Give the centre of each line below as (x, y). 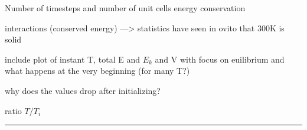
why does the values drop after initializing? (83, 90)
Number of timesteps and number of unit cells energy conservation (125, 8)
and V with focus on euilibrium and (220, 59)
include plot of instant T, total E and (72, 59)
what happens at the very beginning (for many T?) (97, 71)
